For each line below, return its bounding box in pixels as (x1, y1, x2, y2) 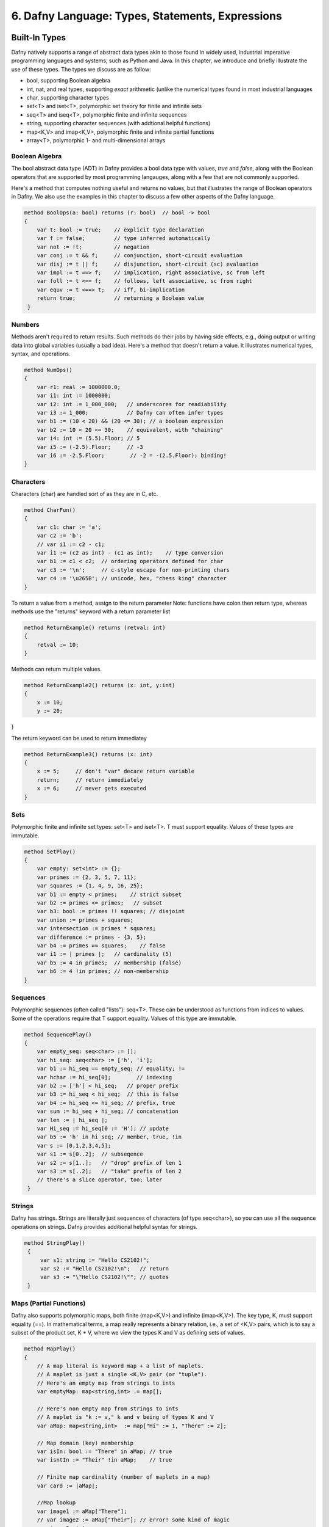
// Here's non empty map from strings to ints (37, 1405, 179, 1412)
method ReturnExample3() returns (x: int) (24, 751, 153, 757)
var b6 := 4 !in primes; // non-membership (37, 968, 169, 975)
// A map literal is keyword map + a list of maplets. (37, 1363, 204, 1369)
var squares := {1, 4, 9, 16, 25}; (37, 883, 143, 889)
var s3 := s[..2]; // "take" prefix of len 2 (37, 1167, 182, 1175)
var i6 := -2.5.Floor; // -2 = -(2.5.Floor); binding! (37, 452, 227, 459)
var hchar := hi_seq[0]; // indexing (37, 1074, 172, 1081)
